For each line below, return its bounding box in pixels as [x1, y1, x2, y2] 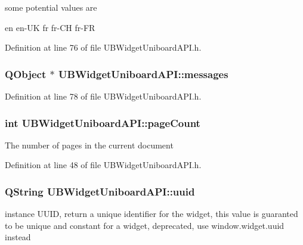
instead [5, 231, 31, 243]
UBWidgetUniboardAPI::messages [58, 66, 228, 81]
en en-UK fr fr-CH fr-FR [5, 21, 95, 33]
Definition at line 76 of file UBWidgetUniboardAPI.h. [5, 41, 202, 54]
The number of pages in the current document [5, 138, 174, 151]
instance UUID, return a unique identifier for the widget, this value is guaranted [5, 207, 298, 220]
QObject [5, 66, 47, 81]
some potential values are [5, 1, 97, 13]
